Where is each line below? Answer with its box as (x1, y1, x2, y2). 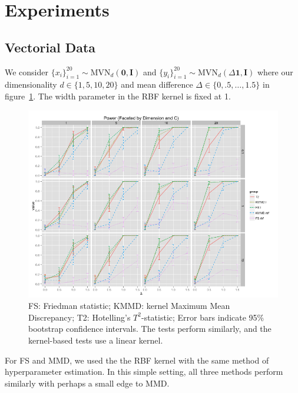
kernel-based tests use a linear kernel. (28, 334, 163, 346)
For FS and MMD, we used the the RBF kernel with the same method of (5, 354, 269, 366)
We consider (5, 65, 49, 78)
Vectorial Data (5, 38, 96, 56)
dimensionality (5, 78, 57, 91)
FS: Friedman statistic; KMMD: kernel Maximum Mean (28, 299, 230, 312)
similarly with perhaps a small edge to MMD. (5, 377, 170, 389)
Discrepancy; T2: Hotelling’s (28, 311, 131, 323)
